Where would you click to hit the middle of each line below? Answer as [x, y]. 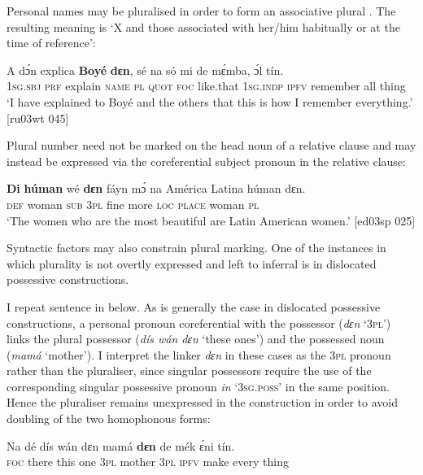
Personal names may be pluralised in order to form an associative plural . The [201, 11]
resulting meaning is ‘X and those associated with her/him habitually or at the [203, 26]
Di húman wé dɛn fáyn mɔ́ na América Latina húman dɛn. [156, 188]
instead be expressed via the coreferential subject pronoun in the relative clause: [206, 161]
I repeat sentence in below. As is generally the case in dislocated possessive [194, 306]
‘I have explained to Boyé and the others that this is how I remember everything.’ [210, 101]
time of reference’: [51, 43]
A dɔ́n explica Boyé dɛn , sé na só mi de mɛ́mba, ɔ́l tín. [145, 70]
